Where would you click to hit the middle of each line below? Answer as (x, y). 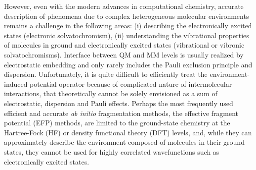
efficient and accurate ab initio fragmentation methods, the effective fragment (121, 113)
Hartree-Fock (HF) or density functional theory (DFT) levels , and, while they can (128, 132)
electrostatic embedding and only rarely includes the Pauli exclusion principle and (128, 64)
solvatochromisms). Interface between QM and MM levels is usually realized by (124, 54)
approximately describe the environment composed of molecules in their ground (124, 142)
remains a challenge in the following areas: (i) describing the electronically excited (128, 26)
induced (16, 84)
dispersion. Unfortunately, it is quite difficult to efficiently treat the (106, 74)
